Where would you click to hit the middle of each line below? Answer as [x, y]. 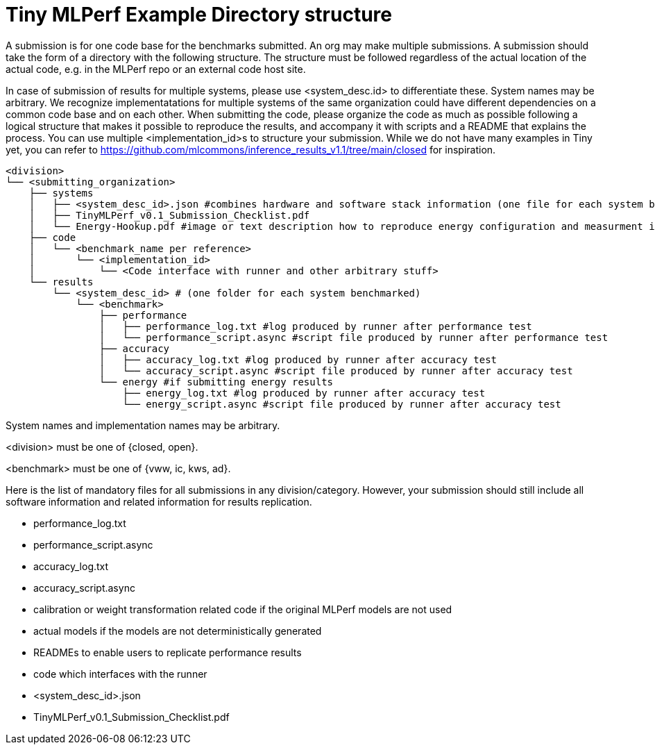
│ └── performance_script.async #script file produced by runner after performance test [354, 337]
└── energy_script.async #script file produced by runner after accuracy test [342, 404]
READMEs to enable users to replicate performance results [168, 652]
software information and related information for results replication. [159, 501]
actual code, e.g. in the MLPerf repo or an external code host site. [156, 69]
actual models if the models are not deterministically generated [178, 631]
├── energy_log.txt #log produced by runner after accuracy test [304, 393]
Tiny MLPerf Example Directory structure [199, 15]
